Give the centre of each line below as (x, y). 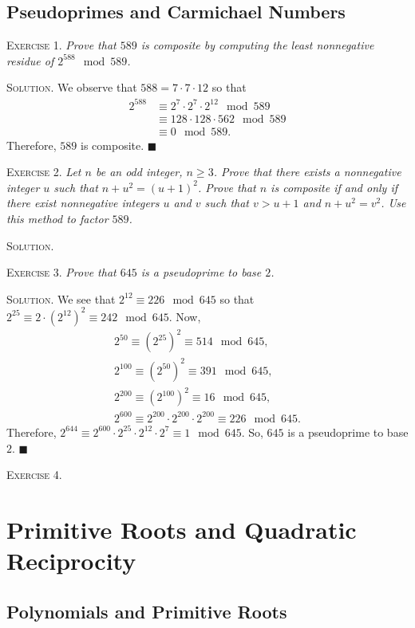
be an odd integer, (139, 172)
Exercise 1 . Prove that (61, 45)
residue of (30, 60)
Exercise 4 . (34, 475)
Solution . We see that (61, 298)
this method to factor (57, 218)
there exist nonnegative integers (83, 203)
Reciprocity (71, 561)
